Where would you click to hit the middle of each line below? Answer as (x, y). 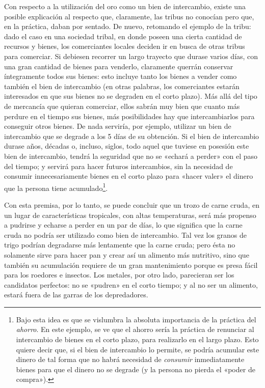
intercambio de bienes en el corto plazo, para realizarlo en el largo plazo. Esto (137, 339)
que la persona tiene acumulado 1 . (56, 187)
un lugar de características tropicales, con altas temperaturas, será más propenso (130, 215)
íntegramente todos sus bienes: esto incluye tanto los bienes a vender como (121, 76)
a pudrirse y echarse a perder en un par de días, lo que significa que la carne (123, 225)
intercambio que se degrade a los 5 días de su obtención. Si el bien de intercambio (132, 136)
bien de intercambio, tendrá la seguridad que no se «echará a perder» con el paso (131, 156)
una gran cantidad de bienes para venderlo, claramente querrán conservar (119, 66)
